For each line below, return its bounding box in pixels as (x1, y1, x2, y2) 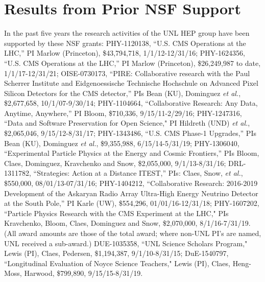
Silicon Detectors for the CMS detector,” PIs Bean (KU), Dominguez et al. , (4, 87, 241, 98)
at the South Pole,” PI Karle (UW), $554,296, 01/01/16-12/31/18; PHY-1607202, (4, 198, 259, 208)
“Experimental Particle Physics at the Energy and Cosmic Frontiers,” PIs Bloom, (4, 148, 259, 158)
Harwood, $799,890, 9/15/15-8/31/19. (24, 268, 143, 278)
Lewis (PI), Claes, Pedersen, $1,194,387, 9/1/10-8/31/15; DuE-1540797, (4, 248, 229, 258)
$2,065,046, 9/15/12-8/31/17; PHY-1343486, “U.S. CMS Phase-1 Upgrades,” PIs (4, 128, 256, 138)
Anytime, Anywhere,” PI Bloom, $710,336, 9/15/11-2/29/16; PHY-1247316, (4, 107, 242, 118)
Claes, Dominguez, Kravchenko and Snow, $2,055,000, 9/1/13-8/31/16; (4, 157, 226, 168)
